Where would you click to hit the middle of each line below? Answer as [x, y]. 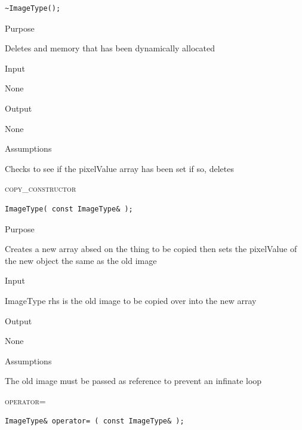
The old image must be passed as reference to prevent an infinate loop [133, 381]
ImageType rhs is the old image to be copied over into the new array [131, 300]
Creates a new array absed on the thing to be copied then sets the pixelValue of [151, 249]
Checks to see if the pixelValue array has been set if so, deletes [119, 168]
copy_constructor [41, 188]
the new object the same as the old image [81, 260]
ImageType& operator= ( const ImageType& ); [95, 421]
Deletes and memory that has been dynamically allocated [110, 48]
